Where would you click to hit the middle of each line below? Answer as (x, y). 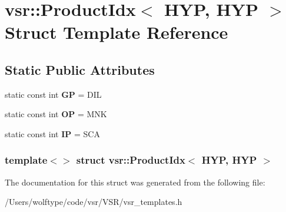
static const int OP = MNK (56, 114)
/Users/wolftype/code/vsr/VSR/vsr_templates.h (94, 202)
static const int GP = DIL (53, 94)
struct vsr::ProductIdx (131, 160)
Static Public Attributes (80, 69)
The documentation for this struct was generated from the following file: (135, 182)
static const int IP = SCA (52, 133)
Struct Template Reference (117, 32)
